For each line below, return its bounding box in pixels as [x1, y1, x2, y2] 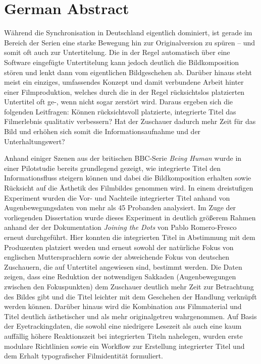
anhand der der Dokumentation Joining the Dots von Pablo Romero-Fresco [4, 222, 237, 232]
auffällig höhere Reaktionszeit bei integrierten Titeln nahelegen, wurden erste [4, 330, 243, 341]
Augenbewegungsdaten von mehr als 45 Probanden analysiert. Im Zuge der [4, 202, 236, 213]
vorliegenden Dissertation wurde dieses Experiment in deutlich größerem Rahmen [4, 212, 256, 222]
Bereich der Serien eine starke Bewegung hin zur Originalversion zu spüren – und [4, 37, 255, 47]
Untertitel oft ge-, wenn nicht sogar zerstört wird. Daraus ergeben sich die [4, 96, 233, 107]
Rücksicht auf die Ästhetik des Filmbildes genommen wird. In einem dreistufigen [4, 183, 253, 193]
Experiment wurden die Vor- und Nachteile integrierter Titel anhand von [4, 192, 230, 203]
